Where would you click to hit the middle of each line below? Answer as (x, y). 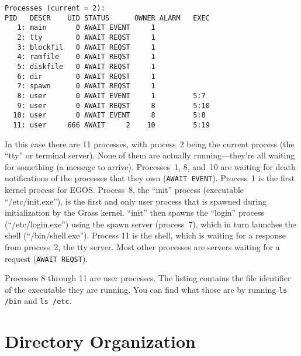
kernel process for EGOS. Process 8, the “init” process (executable (124, 189)
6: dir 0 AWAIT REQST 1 (86, 76)
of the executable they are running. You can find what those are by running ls (146, 289)
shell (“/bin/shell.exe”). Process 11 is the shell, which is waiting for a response (145, 235)
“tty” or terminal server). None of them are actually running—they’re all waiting (150, 155)
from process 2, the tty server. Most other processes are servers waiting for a (142, 246)
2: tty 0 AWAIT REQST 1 (86, 37)
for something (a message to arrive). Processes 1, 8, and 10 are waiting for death (150, 166)
